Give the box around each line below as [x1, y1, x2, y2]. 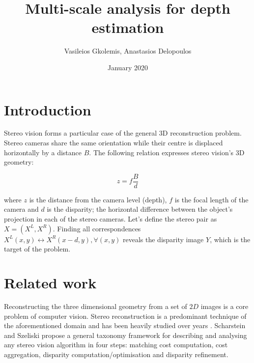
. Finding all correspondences [53, 223, 141, 233]
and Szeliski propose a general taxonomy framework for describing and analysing [4, 330, 247, 340]
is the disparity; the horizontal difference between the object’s [47, 204, 233, 214]
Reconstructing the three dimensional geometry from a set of [4, 301, 187, 311]
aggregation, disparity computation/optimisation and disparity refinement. [4, 349, 228, 359]
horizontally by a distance [4, 147, 82, 157]
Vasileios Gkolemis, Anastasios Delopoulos [64, 46, 192, 56]
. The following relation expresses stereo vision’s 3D [89, 147, 245, 157]
